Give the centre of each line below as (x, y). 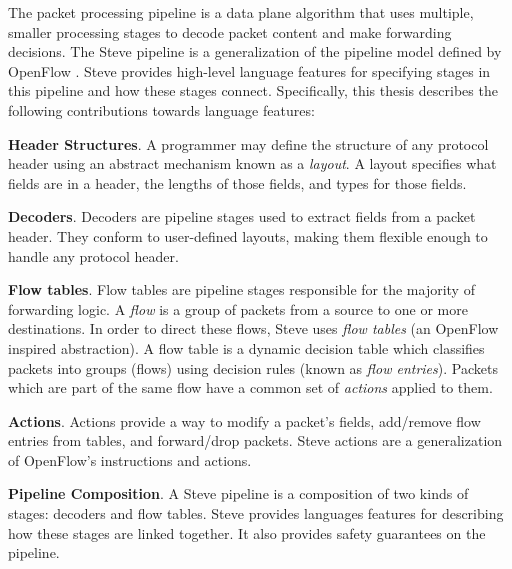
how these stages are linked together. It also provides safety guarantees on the (247, 532)
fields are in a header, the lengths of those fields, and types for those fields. (237, 182)
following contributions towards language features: (161, 109)
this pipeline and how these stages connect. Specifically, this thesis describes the (253, 90)
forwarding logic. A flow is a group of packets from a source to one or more (238, 308)
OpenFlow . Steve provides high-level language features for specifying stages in (249, 70)
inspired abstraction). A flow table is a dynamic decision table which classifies (246, 347)
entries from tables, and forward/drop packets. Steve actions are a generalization (255, 440)
